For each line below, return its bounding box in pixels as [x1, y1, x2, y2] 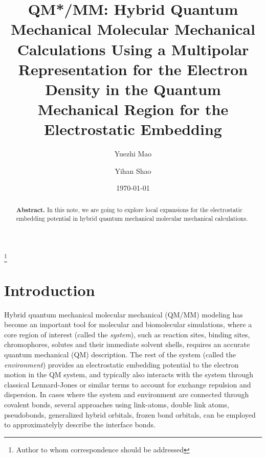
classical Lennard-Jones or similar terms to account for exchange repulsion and [4, 379, 251, 390]
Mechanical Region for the [37, 99, 229, 120]
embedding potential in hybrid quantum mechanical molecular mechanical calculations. [16, 214, 248, 223]
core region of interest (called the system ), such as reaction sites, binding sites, [4, 329, 250, 339]
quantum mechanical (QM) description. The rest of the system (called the [4, 349, 236, 359]
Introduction [4, 279, 95, 300]
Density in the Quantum [45, 78, 221, 99]
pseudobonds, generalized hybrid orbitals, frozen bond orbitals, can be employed [4, 409, 256, 420]
